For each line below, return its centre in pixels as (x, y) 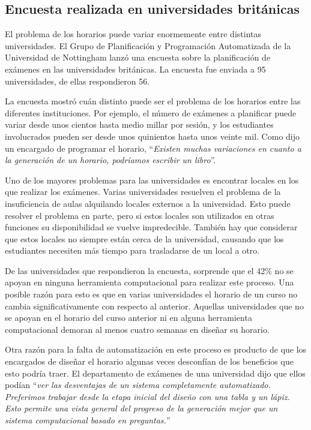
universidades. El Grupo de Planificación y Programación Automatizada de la (148, 45)
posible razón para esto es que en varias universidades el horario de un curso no (151, 294)
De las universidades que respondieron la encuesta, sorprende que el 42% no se (149, 270)
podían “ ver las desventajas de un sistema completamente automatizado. (138, 385)
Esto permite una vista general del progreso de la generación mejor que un (141, 408)
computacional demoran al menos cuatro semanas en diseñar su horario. (137, 329)
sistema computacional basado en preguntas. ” (88, 420)
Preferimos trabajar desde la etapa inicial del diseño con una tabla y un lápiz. (147, 396)
